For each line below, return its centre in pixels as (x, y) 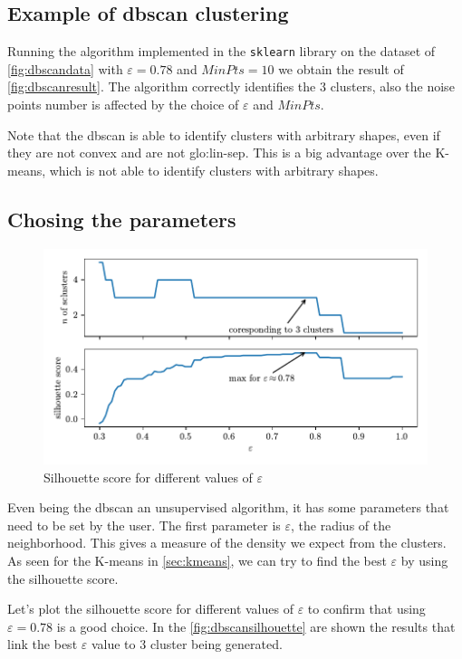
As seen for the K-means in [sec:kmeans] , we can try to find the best (197, 560)
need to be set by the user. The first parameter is (144, 525)
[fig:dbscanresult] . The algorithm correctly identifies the (162, 86)
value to (113, 644)
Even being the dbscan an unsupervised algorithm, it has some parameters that (228, 507)
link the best (43, 644)
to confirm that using (366, 609)
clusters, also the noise (392, 86)
